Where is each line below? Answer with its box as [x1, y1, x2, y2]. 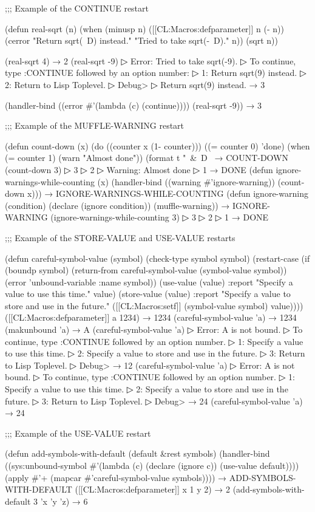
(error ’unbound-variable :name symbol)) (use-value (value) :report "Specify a [5, 275, 293, 288]
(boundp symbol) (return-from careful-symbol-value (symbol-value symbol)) [5, 264, 287, 276]
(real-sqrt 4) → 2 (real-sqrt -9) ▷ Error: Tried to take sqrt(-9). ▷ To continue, [5, 54, 296, 67]
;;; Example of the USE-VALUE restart [5, 426, 151, 439]
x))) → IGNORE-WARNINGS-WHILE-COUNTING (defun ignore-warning [27, 187, 308, 200]
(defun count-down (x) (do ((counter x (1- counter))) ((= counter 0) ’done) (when [5, 139, 310, 152]
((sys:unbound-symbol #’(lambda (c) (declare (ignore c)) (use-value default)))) [5, 459, 299, 471]
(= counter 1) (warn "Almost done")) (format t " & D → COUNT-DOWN [5, 151, 288, 164]
